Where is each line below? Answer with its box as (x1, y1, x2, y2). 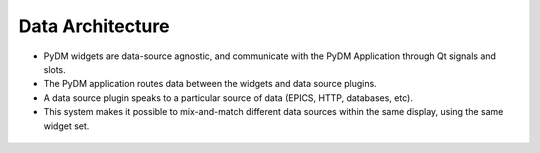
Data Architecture (18, 15, 170, 37)
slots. (43, 63, 67, 75)
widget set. (43, 120, 90, 132)
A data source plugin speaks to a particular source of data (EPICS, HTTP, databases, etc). (43, 91, 414, 104)
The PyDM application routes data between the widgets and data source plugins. (43, 78, 377, 90)
